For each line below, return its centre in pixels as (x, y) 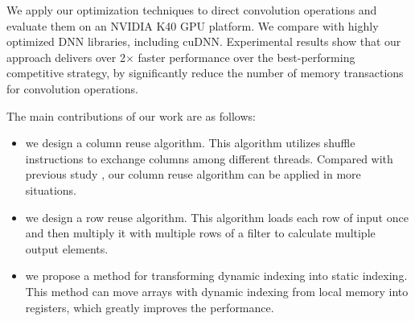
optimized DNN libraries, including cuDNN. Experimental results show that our (204, 41)
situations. (51, 189)
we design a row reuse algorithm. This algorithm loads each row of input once (217, 217)
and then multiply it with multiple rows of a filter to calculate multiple (200, 233)
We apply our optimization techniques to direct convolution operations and (192, 10)
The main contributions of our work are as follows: (131, 115)
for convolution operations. (72, 88)
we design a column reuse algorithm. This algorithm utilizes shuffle (190, 143)
